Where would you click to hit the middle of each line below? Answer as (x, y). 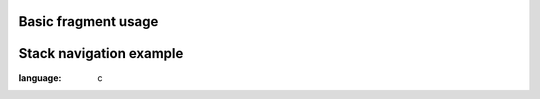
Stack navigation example (101, 53)
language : (40, 77)
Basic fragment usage (88, 21)
